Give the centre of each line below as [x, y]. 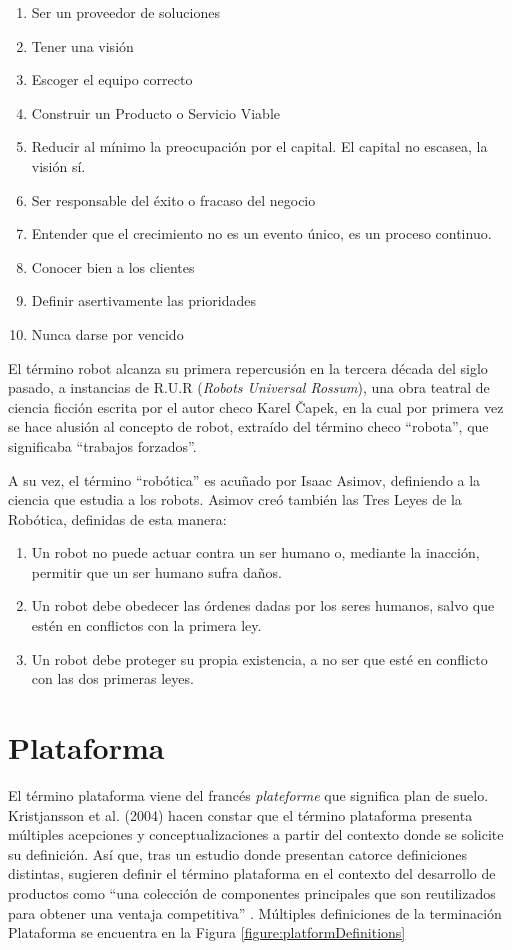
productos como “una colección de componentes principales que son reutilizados [252, 892]
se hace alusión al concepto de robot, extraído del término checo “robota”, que [248, 426]
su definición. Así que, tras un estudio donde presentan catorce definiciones [238, 853]
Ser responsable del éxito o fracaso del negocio [173, 199]
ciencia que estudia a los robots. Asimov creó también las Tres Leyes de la [235, 499]
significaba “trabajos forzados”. [102, 445]
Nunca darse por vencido [107, 333]
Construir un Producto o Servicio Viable [155, 112]
